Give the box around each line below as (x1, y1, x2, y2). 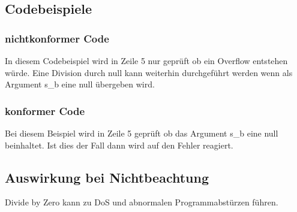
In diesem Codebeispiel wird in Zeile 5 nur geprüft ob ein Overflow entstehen (5, 54, 288, 66)
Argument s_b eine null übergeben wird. (5, 78, 155, 90)
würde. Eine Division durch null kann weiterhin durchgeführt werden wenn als (5, 66, 293, 78)
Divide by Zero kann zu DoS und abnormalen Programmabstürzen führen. (5, 196, 278, 208)
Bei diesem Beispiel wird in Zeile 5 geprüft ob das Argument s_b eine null (5, 127, 278, 139)
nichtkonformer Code (5, 31, 109, 46)
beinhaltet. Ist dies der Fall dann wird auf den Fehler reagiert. (5, 138, 233, 151)
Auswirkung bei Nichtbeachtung (5, 168, 209, 186)
